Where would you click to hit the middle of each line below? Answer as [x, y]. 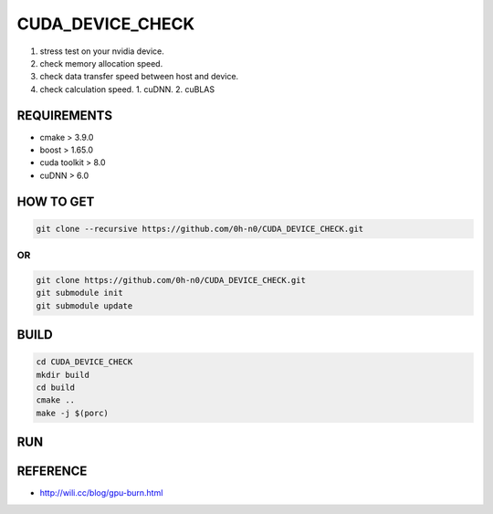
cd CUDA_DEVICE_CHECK [84, 362]
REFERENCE [52, 472]
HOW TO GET [56, 201]
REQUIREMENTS [65, 115]
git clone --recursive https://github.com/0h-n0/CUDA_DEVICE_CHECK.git [200, 229]
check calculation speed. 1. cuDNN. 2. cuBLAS [127, 89]
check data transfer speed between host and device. [139, 77]
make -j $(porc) [73, 413]
